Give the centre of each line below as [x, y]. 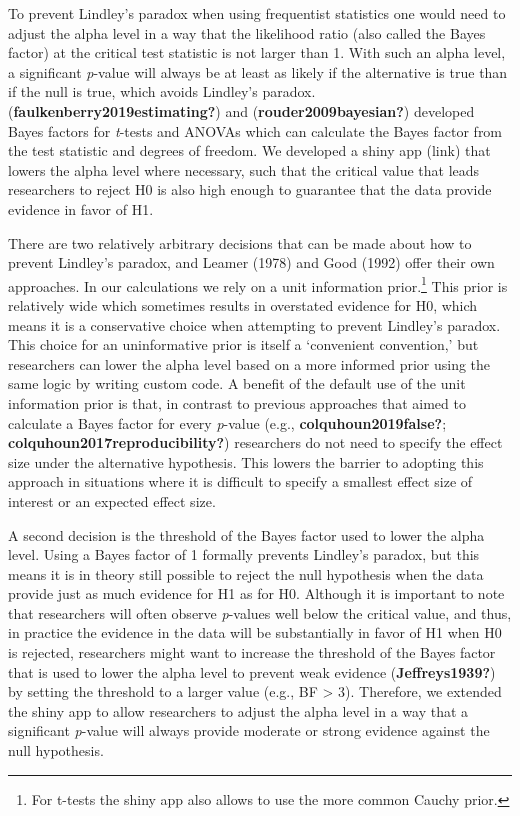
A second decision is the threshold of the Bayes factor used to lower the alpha [246, 534]
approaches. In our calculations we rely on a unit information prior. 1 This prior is [258, 284]
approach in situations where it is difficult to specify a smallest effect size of [240, 481]
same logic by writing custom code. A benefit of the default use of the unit [237, 383]
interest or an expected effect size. [112, 500]
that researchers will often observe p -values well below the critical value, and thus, [260, 612]
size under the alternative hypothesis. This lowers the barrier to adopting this [246, 461]
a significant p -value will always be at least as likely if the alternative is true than [258, 71]
